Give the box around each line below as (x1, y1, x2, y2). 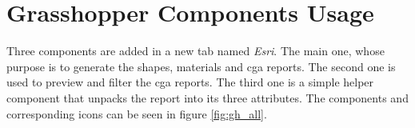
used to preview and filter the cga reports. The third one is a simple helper (6, 74, 374, 90)
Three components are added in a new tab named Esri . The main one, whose (6, 42, 385, 59)
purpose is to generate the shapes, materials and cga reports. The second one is (6, 58, 396, 74)
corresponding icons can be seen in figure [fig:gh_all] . (6, 105, 267, 122)
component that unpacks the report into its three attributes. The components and (6, 89, 409, 106)
